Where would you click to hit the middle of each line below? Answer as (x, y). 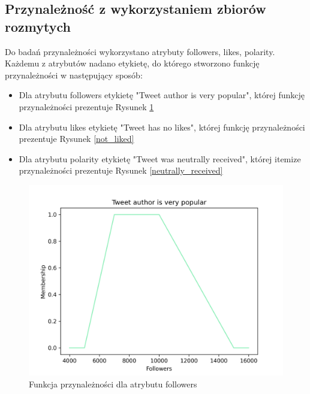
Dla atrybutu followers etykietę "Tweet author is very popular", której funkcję (162, 95)
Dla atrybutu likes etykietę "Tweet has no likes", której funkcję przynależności (162, 127)
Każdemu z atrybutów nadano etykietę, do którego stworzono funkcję (132, 63)
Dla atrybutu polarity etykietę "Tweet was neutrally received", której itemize (160, 158)
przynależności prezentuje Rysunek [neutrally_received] (121, 170)
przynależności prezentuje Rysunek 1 (86, 106)
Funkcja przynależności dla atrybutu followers (113, 384)
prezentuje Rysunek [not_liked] (76, 139)
